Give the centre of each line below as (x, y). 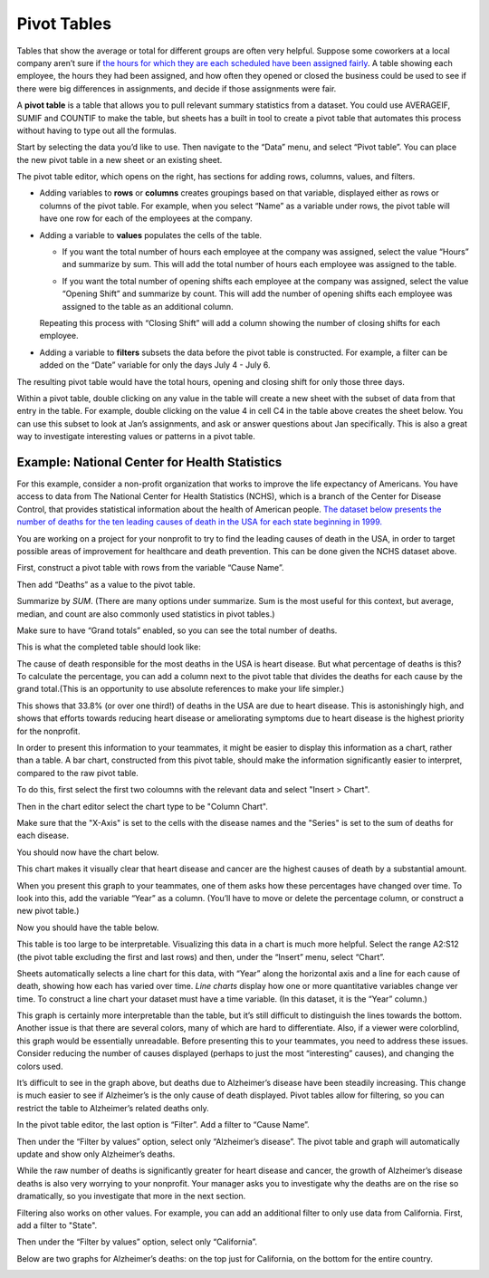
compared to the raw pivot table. (78, 773)
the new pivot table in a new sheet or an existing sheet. (120, 159)
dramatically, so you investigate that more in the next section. (131, 1196)
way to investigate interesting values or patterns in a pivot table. (136, 437)
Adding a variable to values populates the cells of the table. (151, 235)
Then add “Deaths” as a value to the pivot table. (106, 584)
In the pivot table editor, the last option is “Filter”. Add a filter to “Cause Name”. (163, 1125)
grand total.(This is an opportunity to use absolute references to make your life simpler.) (181, 689)
